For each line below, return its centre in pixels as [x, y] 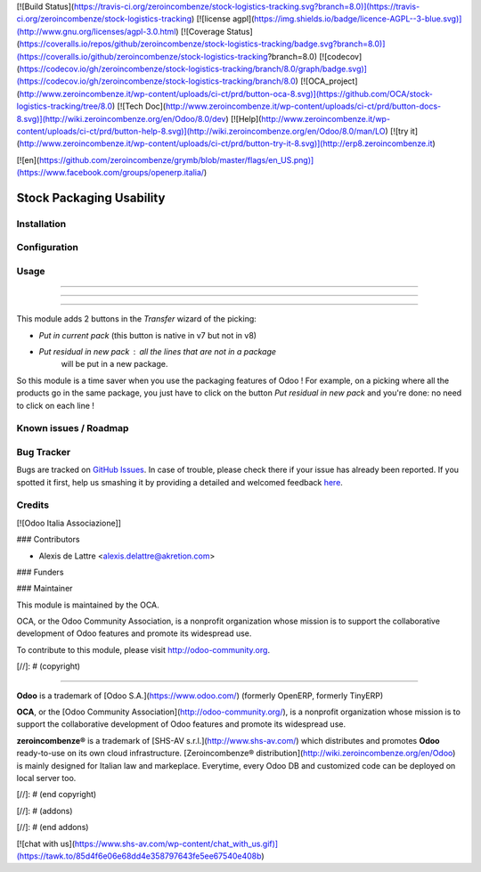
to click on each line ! [56, 405]
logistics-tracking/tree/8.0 [65, 106]
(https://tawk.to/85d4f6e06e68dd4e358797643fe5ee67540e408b [139, 856]
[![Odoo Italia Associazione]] [69, 523]
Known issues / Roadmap [73, 428]
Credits [33, 505]
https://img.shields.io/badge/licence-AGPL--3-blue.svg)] [358, 19]
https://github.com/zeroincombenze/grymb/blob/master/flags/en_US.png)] [176, 159]
